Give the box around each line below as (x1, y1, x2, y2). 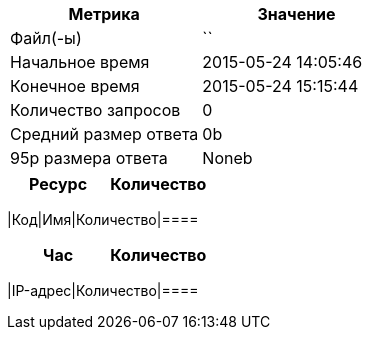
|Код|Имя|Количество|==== (7, 211, 199, 228)
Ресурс (29, 174, 88, 194)
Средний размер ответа (10, 124, 199, 144)
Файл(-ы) (10, 28, 82, 48)
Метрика (68, 4, 140, 24)
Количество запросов (10, 100, 181, 120)
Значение (257, 4, 336, 24)
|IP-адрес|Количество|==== (7, 282, 199, 299)
